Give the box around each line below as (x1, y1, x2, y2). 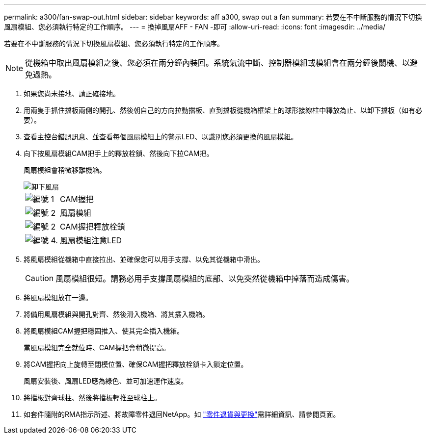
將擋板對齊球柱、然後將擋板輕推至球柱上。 (24, 393, 161, 402)
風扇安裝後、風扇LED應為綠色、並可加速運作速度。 (24, 377, 188, 385)
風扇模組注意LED (59, 235, 122, 245)
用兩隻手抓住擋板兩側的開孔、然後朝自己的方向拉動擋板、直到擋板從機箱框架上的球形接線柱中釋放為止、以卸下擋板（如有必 (24, 106, 422, 114)
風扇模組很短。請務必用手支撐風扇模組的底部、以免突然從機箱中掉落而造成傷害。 (55, 274, 354, 283)
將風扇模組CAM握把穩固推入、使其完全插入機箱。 (24, 327, 184, 335)
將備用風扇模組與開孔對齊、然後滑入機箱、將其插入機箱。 (24, 310, 209, 318)
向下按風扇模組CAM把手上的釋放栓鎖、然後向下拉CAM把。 (24, 149, 214, 157)
